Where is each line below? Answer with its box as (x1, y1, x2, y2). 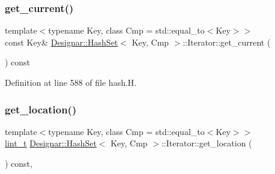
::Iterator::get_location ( (161, 137, 252, 149)
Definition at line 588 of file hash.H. (5, 76, 137, 88)
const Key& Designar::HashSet (5, 35, 118, 48)
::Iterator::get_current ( (183, 35, 271, 48)
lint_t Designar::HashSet (5, 137, 97, 149)
